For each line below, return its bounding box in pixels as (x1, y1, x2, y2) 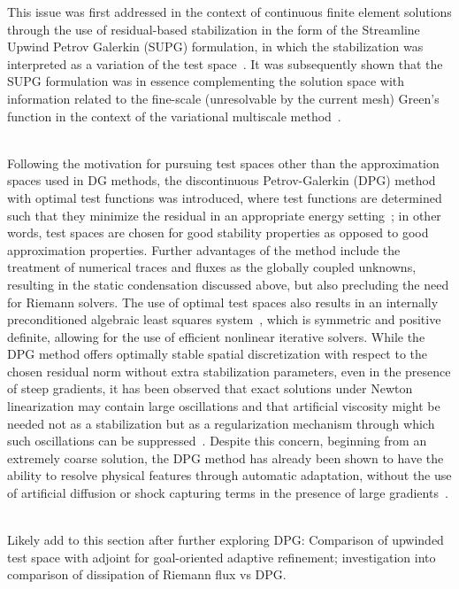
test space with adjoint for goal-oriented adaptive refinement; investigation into (7, 547, 436, 566)
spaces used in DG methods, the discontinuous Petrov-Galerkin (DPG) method (7, 171, 436, 190)
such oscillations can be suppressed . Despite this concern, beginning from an (7, 431, 427, 450)
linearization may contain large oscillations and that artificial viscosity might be (7, 397, 440, 415)
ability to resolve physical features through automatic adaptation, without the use (7, 466, 452, 484)
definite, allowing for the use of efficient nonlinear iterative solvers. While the (7, 327, 425, 345)
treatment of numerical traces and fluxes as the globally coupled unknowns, (7, 258, 417, 276)
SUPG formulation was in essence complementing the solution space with (7, 72, 405, 90)
